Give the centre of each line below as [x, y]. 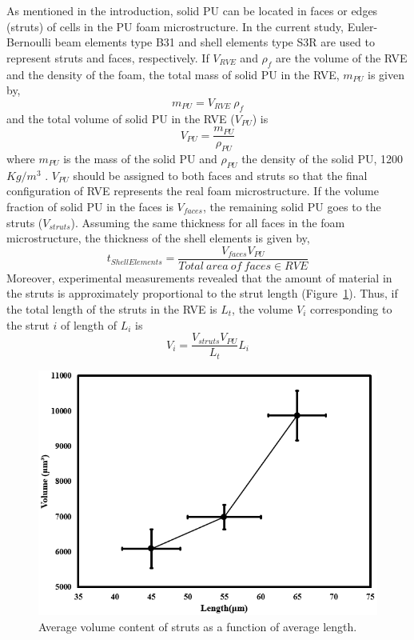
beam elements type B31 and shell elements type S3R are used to [215, 42]
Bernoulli [29, 42]
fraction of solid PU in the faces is [90, 206]
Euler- [362, 26]
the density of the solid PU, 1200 [322, 159]
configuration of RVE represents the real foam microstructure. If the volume [193, 191]
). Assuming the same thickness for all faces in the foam [208, 222]
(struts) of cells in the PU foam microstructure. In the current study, [175, 26]
